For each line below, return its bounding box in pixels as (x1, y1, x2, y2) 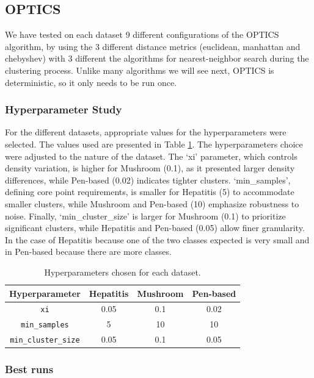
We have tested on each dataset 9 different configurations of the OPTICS (5, 28, 279, 41)
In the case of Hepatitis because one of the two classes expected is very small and (5, 233, 310, 246)
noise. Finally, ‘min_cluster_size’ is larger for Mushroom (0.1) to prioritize (5, 209, 286, 222)
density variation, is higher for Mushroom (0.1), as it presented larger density (5, 162, 295, 174)
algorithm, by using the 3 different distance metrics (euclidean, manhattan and (5, 40, 301, 52)
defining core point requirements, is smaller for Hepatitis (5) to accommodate (5, 185, 294, 198)
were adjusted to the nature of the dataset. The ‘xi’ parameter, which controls (5, 149, 298, 162)
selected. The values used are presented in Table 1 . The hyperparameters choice (5, 137, 303, 150)
